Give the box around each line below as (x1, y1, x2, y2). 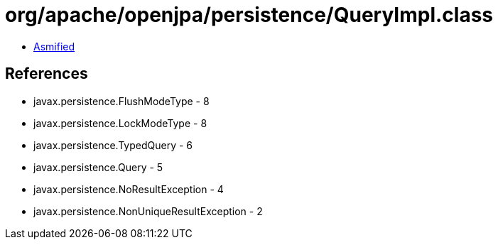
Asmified (33, 40, 75, 53)
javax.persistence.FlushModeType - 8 (33, 94, 210, 107)
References (5, 65, 88, 83)
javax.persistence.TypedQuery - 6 (33, 138, 193, 151)
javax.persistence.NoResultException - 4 (33, 183, 224, 195)
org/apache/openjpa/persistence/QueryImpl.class (5, 3, 494, 27)
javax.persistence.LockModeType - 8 (33, 116, 207, 129)
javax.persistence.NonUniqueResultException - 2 (33, 205, 263, 217)
